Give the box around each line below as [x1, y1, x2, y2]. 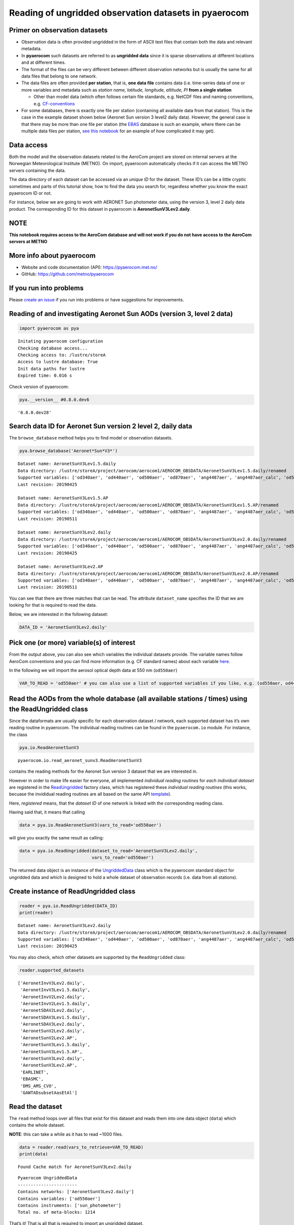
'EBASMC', [20, 1076, 44, 1082]
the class [9, 732, 27, 737]
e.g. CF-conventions [33, 100, 75, 106]
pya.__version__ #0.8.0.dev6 [19, 397, 90, 402]
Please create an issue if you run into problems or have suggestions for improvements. [9, 297, 184, 303]
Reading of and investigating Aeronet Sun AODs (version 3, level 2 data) [9, 310, 233, 318]
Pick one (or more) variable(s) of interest [9, 638, 136, 647]
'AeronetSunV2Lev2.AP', [20, 1035, 77, 1041]
